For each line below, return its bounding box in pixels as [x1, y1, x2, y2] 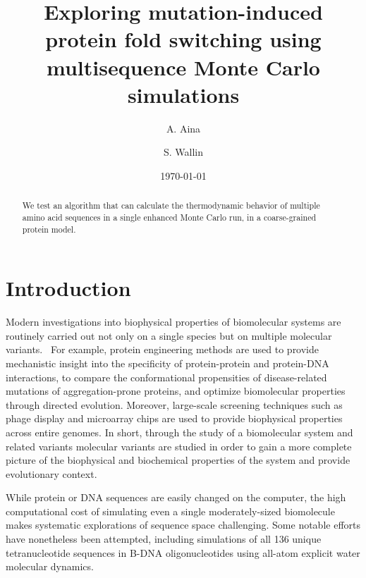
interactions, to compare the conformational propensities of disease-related [6, 369, 327, 384]
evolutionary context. [6, 466, 97, 481]
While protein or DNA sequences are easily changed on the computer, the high [6, 490, 346, 505]
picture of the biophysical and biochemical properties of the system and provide [6, 453, 350, 467]
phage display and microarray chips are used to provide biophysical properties [6, 411, 343, 426]
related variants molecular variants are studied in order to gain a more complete [6, 438, 352, 453]
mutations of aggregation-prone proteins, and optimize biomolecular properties [6, 383, 346, 398]
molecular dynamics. [6, 559, 94, 574]
